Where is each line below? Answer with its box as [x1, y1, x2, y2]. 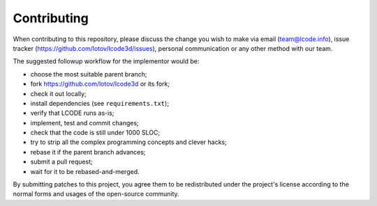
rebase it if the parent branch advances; [30, 148, 146, 156]
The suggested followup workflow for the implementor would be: [13, 57, 200, 65]
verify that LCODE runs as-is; [30, 109, 114, 118]
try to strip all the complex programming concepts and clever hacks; [30, 138, 227, 146]
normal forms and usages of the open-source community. [13, 190, 179, 198]
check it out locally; [30, 89, 87, 97]
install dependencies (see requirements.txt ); [30, 99, 169, 107]
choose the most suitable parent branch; [30, 70, 147, 78]
